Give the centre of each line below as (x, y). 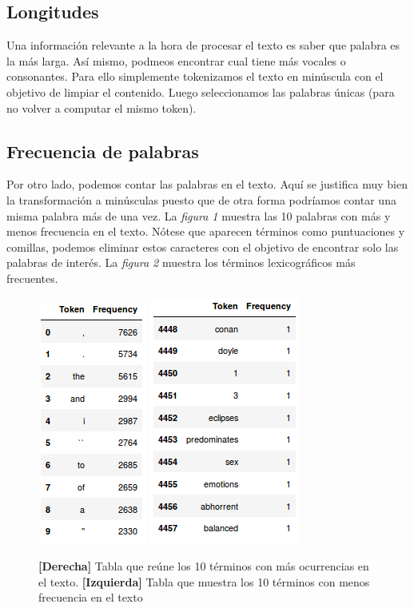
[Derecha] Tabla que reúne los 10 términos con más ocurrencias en (204, 566)
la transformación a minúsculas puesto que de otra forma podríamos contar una (201, 199)
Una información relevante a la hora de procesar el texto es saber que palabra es (203, 45)
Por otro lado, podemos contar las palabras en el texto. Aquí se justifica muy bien (207, 184)
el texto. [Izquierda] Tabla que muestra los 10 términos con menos (204, 581)
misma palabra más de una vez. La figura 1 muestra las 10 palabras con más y (199, 215)
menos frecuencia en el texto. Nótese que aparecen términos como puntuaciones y (206, 231)
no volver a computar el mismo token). (102, 107)
